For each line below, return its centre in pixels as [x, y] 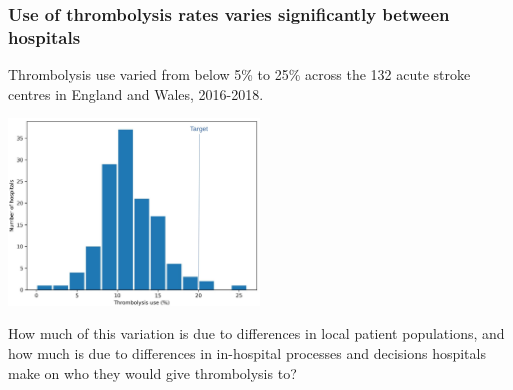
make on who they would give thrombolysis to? [152, 372]
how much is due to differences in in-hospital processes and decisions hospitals [247, 353]
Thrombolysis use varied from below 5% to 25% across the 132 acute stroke [239, 74]
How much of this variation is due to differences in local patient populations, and [256, 333]
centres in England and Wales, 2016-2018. [136, 93]
